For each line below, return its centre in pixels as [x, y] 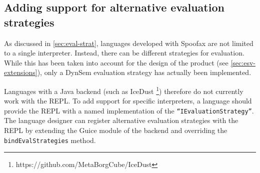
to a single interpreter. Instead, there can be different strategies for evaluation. [124, 53]
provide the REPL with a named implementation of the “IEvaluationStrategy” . [129, 110]
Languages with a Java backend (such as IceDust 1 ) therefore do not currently [124, 90]
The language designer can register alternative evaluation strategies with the [121, 120]
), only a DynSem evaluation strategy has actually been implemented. [144, 72]
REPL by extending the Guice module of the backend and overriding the [116, 130]
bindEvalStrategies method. [50, 140]
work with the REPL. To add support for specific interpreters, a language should [128, 101]
